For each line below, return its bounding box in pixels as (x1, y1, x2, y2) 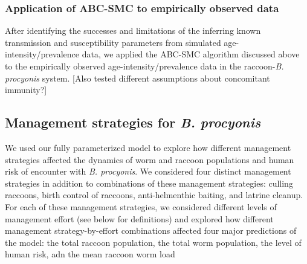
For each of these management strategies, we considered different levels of (5, 200, 277, 213)
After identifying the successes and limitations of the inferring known (5, 24, 261, 37)
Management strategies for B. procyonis (5, 113, 261, 132)
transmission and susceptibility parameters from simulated (5, 36, 221, 48)
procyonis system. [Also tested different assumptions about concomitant (5, 71, 270, 84)
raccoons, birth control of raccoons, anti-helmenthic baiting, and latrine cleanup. (5, 188, 303, 201)
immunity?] (5, 83, 47, 96)
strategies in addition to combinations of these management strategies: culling (5, 176, 293, 189)
